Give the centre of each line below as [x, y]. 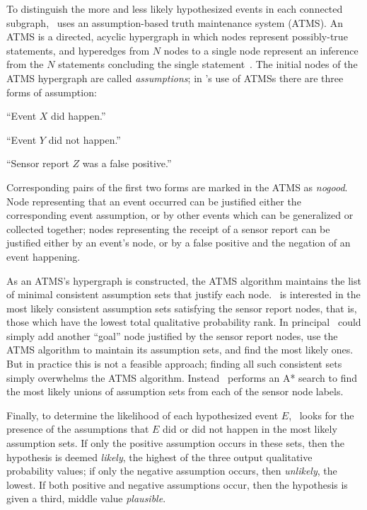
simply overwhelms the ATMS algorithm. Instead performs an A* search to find [182, 377]
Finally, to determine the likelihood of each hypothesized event [142, 415]
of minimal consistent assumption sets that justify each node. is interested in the [183, 294]
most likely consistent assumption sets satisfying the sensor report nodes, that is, [182, 308]
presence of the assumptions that [78, 429]
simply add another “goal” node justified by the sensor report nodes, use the [172, 335]
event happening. [43, 256]
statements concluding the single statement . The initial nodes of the [208, 64]
